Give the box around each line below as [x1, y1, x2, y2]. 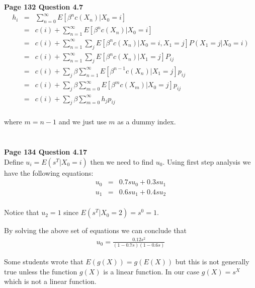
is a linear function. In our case [103, 266, 200, 276]
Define [4, 156, 24, 167]
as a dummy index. [117, 116, 176, 127]
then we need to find [90, 156, 154, 167]
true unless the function [4, 266, 77, 276]
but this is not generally [175, 256, 249, 267]
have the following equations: [4, 167, 94, 178]
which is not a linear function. [4, 276, 97, 286]
